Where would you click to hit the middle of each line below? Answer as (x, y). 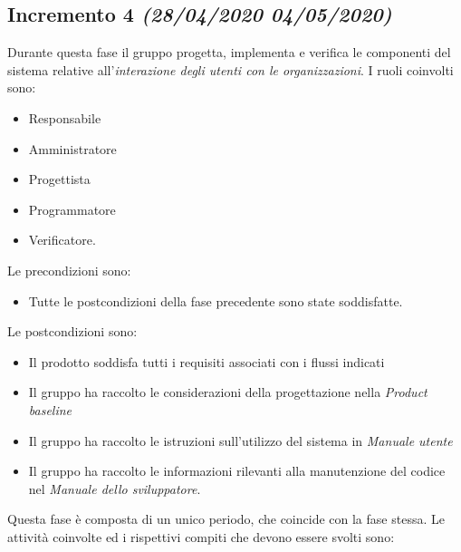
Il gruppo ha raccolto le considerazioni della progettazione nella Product (228, 392)
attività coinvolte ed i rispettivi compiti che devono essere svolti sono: (201, 536)
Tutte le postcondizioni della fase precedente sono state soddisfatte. (216, 300)
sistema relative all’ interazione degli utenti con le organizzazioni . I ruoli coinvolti (230, 69)
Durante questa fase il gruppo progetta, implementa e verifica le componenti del (229, 52)
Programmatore (72, 209)
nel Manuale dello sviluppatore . (115, 488)
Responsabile (65, 117)
